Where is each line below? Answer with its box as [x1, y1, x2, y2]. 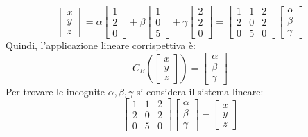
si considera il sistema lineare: [136, 84, 264, 98]
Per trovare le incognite [6, 84, 105, 98]
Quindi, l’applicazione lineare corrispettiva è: [6, 38, 196, 53]
